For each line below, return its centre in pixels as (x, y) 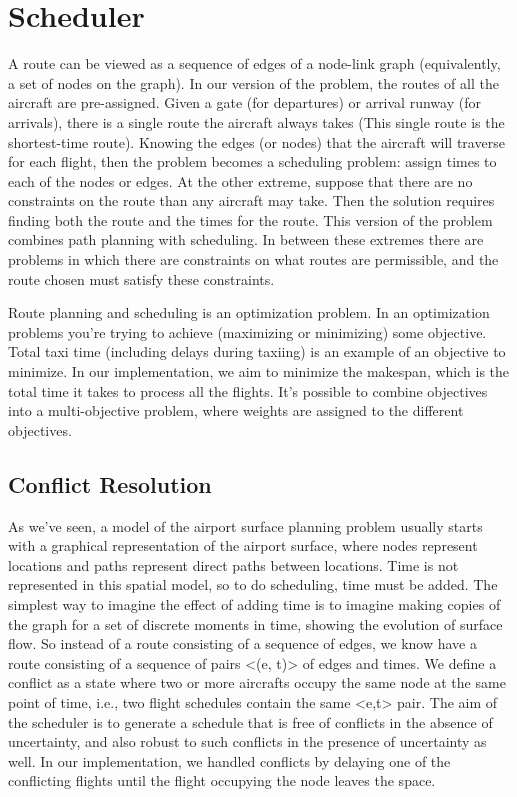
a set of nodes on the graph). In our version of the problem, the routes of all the (253, 82)
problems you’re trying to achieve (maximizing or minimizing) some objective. (247, 331)
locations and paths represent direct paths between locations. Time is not (233, 564)
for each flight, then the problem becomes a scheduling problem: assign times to (252, 161)
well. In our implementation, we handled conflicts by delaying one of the (229, 760)
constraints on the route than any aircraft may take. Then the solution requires (251, 200)
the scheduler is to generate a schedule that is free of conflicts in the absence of (250, 721)
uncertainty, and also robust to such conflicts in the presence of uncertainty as (247, 741)
